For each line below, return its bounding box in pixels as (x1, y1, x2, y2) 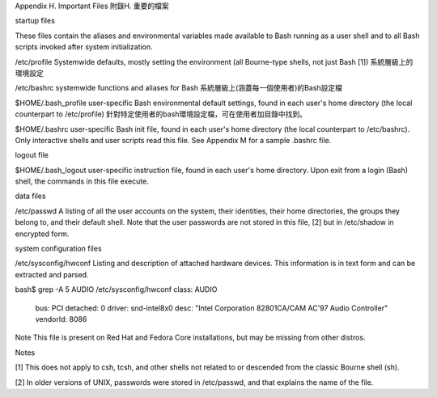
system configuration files (15, 243, 102, 254)
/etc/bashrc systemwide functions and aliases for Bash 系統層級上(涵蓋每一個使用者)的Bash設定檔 (15, 83, 343, 93)
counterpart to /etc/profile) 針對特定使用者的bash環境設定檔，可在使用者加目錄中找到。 (15, 109, 308, 119)
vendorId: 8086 (35, 314, 87, 323)
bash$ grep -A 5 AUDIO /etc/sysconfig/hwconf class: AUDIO (15, 285, 218, 294)
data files (15, 191, 46, 201)
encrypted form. (15, 229, 70, 239)
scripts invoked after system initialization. (15, 42, 153, 52)
